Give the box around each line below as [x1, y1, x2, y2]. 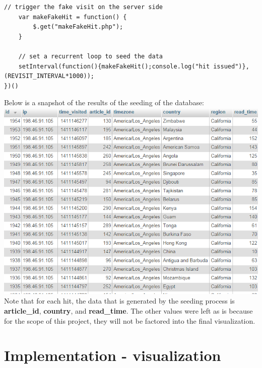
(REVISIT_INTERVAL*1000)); [4, 72, 94, 80]
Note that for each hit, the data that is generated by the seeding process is [4, 296, 235, 306]
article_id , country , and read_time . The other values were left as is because [4, 306, 253, 316]
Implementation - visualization [4, 345, 221, 365]
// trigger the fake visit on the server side [4, 4, 163, 11]
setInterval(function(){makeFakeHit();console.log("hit [18, 62, 210, 70]
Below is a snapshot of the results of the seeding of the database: [4, 97, 205, 108]
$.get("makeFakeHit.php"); [33, 23, 123, 31]
